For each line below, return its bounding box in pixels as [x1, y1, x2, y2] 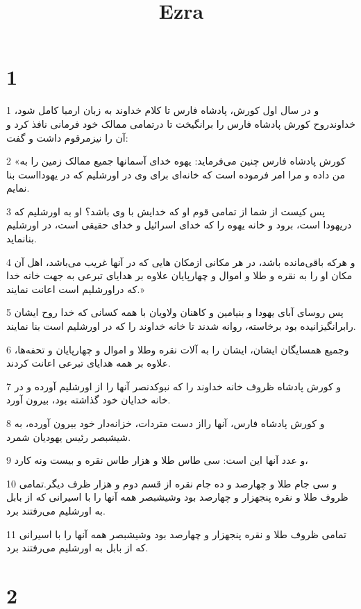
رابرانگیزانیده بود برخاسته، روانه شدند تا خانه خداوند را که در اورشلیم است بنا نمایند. [6, 319, 356, 333]
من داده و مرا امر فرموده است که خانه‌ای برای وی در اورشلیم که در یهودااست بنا [6, 167, 345, 181]
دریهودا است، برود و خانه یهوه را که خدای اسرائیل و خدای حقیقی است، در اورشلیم [6, 217, 352, 232]
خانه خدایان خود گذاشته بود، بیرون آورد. [6, 392, 171, 407]
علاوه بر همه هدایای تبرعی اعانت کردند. [6, 356, 171, 370]
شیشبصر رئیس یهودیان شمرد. [6, 429, 131, 444]
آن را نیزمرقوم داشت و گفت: [6, 130, 128, 144]
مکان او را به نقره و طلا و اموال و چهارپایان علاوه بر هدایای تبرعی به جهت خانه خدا [6, 268, 353, 283]
